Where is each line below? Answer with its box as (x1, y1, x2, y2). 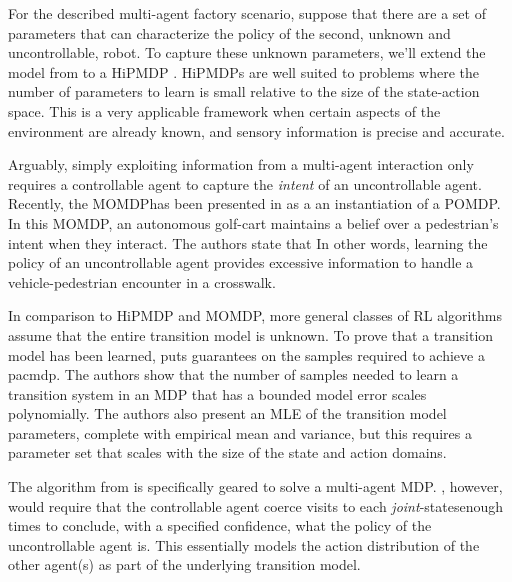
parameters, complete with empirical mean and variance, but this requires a (8, 422, 473, 443)
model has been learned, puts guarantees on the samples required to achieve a (8, 344, 485, 365)
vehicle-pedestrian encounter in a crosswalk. (8, 271, 276, 292)
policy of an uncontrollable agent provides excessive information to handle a (8, 252, 474, 273)
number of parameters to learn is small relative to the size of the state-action (8, 81, 480, 102)
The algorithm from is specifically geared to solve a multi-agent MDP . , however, (8, 476, 503, 497)
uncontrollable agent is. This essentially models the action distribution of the (8, 534, 480, 555)
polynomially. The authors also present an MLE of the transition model (8, 403, 447, 424)
